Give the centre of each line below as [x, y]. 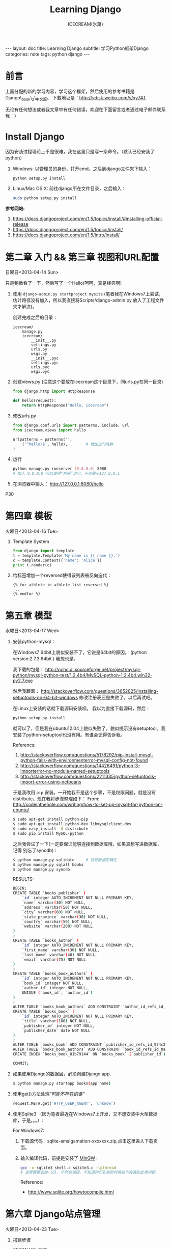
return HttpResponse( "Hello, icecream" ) [65, 405]
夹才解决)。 [25, 307]
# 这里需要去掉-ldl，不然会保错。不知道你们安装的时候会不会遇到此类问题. [89, 1173]
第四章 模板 [29, 516]
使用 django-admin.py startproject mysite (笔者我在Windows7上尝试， [88, 294]
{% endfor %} [26, 594]
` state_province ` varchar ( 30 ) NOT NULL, [65, 917]
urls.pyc [40, 367]
